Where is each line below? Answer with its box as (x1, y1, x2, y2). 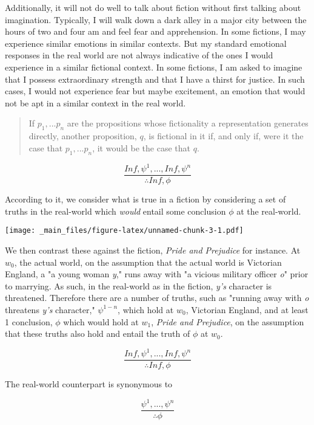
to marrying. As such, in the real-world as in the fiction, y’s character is (5, 279, 272, 292)
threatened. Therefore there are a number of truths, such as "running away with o (5, 291, 309, 304)
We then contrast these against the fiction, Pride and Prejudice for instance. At (5, 243, 301, 256)
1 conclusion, (5, 315, 53, 328)
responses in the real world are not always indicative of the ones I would (5, 49, 273, 61)
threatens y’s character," (5, 303, 95, 316)
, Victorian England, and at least (185, 303, 309, 316)
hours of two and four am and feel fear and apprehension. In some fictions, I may (5, 25, 306, 38)
